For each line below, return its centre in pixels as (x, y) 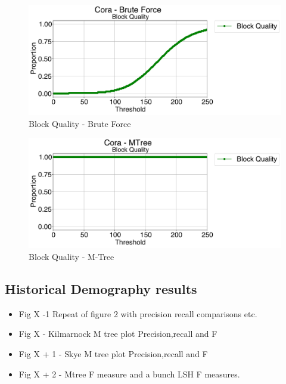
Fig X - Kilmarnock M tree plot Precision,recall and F (118, 334)
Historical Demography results (101, 288)
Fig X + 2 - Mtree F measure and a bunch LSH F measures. (129, 374)
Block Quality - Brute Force (80, 123)
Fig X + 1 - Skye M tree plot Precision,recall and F (113, 353)
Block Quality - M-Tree (71, 256)
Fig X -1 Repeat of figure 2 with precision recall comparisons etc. (138, 313)
